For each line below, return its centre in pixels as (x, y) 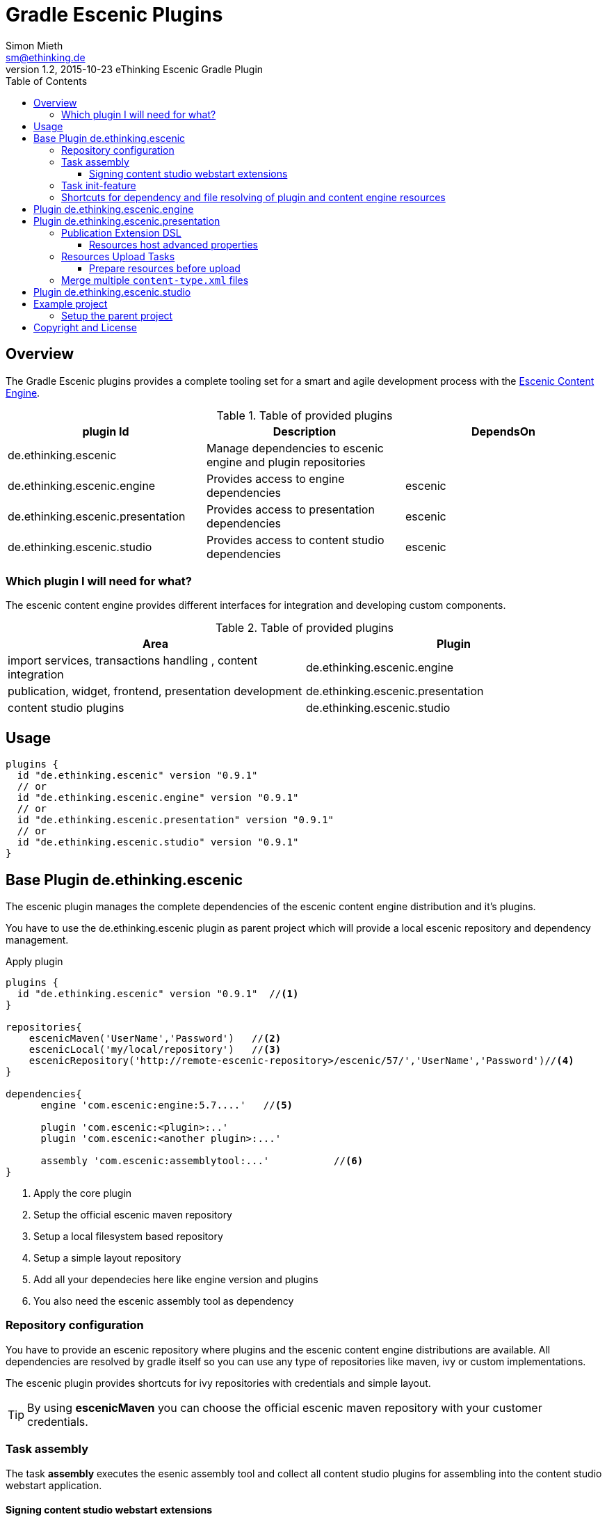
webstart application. (54, 1485)
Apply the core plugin (83, 1193)
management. (37, 940)
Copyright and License (85, 327)
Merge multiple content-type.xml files (155, 280)
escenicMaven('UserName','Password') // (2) (155, 1039)
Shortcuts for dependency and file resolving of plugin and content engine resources (253, 197)
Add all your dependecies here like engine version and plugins (176, 1280)
